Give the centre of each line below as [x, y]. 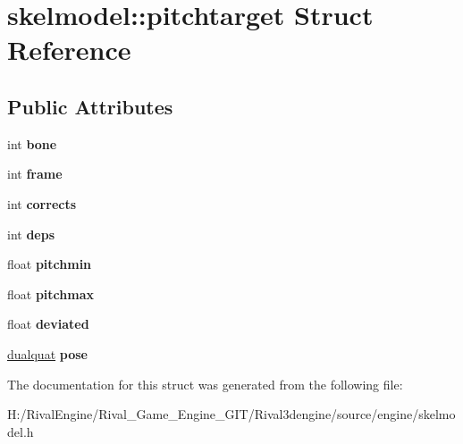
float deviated [48, 324]
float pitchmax [51, 293]
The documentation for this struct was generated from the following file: [205, 384]
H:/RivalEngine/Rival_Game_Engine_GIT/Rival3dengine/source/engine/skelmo [231, 414]
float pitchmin [50, 264]
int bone [32, 143]
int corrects [42, 203]
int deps [31, 234]
